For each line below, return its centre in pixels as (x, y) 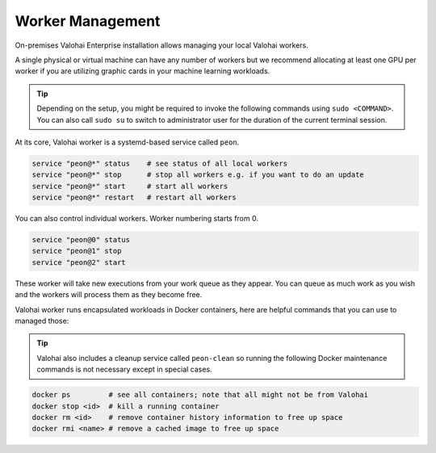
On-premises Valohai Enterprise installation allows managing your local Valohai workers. (161, 45)
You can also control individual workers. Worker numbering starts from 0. (136, 219)
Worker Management (88, 21)
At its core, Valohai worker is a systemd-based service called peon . (127, 142)
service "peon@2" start (79, 262)
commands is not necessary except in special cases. (125, 369)
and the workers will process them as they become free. (109, 295)
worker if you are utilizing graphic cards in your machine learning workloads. (143, 71)
